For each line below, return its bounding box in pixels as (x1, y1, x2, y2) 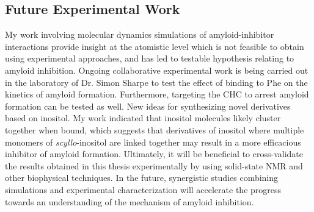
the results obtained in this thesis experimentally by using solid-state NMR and (5, 159, 303, 172)
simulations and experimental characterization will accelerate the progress (5, 183, 282, 196)
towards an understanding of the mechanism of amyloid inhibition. (5, 195, 254, 208)
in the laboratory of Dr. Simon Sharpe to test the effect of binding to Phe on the (5, 76, 308, 88)
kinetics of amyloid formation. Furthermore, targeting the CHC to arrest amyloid (5, 88, 309, 101)
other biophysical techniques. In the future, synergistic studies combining (5, 171, 279, 184)
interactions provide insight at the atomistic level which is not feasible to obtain (5, 40, 304, 52)
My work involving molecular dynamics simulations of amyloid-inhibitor (5, 28, 274, 41)
